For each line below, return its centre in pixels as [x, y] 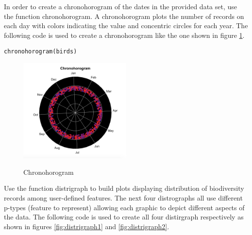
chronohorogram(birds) [41, 52]
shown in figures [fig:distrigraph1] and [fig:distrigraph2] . [87, 226]
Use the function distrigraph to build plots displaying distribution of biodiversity [124, 188]
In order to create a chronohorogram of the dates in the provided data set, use [120, 6]
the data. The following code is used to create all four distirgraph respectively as [124, 217]
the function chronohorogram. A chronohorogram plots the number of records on [124, 16]
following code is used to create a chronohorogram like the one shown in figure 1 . [124, 35]
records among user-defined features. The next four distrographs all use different [123, 198]
